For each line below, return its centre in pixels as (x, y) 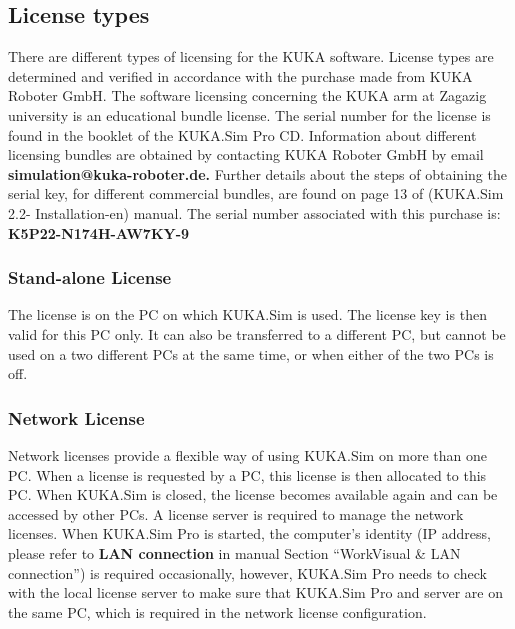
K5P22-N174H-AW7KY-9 (99, 232)
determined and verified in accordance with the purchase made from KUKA (240, 75)
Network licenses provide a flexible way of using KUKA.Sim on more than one (248, 454)
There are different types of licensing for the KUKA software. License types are (251, 56)
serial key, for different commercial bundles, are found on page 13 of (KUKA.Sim (256, 193)
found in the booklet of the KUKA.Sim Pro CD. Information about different (242, 134)
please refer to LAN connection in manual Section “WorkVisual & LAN (234, 552)
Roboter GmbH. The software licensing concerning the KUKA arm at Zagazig (247, 95)
